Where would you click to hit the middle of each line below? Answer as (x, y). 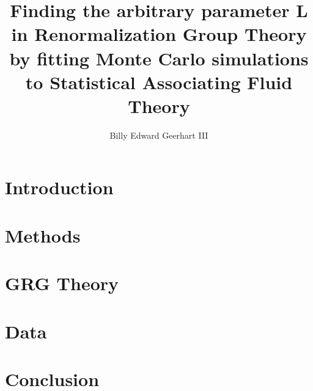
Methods (43, 235)
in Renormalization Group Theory (159, 34)
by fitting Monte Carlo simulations (159, 58)
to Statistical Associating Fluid (159, 82)
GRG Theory (62, 283)
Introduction (59, 187)
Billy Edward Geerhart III (159, 135)
